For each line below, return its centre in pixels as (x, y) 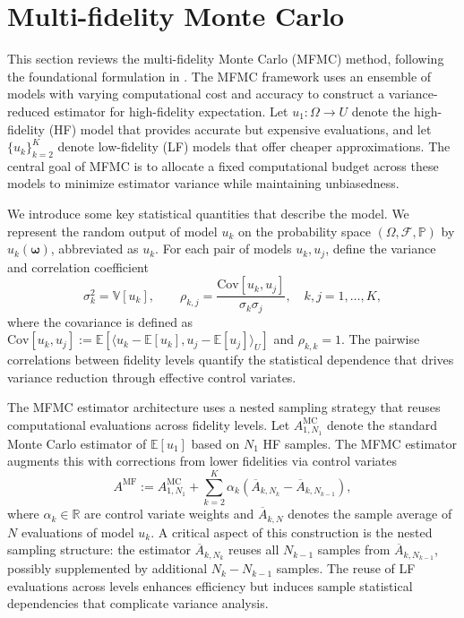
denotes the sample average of (370, 514)
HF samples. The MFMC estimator (360, 443)
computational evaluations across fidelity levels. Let (149, 424)
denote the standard (382, 424)
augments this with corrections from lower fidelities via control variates (202, 461)
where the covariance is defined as (100, 321)
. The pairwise (380, 339)
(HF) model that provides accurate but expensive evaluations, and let (240, 129)
